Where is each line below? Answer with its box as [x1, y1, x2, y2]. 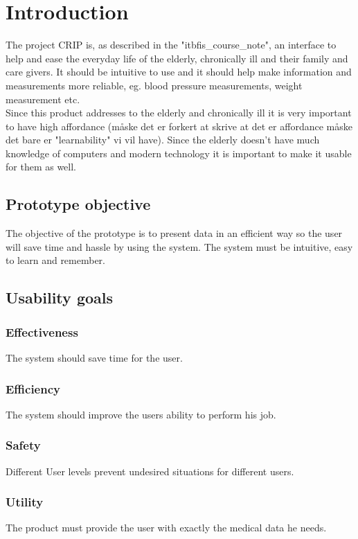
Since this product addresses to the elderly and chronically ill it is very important [6, 105, 352, 120]
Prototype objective [6, 193, 151, 215]
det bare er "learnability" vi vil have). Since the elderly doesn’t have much [6, 132, 320, 147]
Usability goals [6, 287, 114, 308]
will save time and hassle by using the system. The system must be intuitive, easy [6, 239, 353, 254]
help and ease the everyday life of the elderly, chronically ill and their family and [6, 51, 348, 65]
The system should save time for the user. [6, 351, 183, 365]
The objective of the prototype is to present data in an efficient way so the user [6, 226, 343, 240]
